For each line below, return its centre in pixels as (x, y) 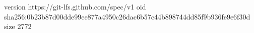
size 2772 (18, 26)
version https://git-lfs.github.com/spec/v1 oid (75, 6)
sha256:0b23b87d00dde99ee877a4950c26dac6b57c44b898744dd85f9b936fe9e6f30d (127, 16)
